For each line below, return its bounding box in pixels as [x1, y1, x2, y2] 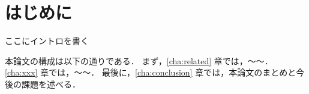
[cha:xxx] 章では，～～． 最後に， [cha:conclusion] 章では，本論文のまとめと [5, 66, 296, 79]
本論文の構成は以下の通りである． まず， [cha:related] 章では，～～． [5, 54, 273, 67]
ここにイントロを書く [5, 35, 89, 47]
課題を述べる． [21, 77, 80, 90]
